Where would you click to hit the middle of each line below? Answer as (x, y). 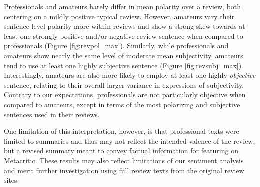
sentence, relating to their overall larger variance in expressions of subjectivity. (124, 85)
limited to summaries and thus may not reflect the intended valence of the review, (130, 141)
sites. (12, 180)
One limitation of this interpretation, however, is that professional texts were (122, 131)
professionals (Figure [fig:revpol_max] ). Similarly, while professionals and (116, 46)
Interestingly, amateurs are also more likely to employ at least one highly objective (130, 75)
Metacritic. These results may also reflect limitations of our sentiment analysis (124, 160)
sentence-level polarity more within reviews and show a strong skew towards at (125, 26)
